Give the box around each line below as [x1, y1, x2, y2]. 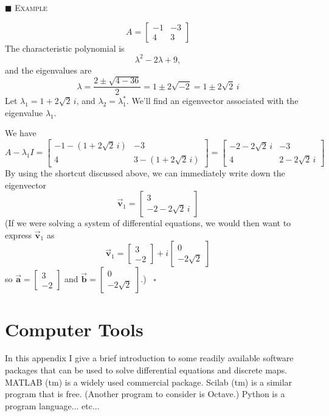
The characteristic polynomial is [5, 41, 125, 54]
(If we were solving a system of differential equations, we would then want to [5, 217, 291, 229]
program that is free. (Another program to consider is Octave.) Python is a [5, 387, 285, 400]
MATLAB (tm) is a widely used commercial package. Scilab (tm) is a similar [5, 375, 293, 388]
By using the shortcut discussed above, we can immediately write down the [5, 166, 285, 179]
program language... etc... [5, 399, 100, 412]
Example [15, 1, 47, 13]
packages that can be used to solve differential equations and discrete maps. [5, 364, 288, 376]
